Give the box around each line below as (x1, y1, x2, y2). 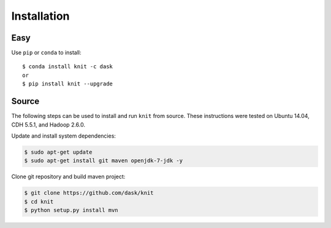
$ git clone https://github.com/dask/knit (24, 189, 154, 197)
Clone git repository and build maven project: (11, 173, 126, 181)
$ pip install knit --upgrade (22, 81, 113, 87)
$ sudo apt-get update (24, 148, 93, 155)
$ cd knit (24, 198, 54, 205)
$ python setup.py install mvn (24, 206, 119, 214)
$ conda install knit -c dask (22, 63, 113, 70)
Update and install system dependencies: (11, 132, 116, 140)
